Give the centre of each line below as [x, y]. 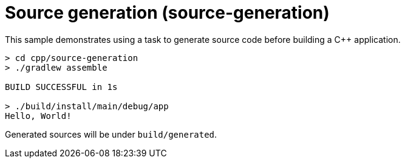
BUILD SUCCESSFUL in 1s [61, 87]
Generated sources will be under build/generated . [111, 134]
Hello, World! [38, 116]
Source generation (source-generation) [167, 13]
